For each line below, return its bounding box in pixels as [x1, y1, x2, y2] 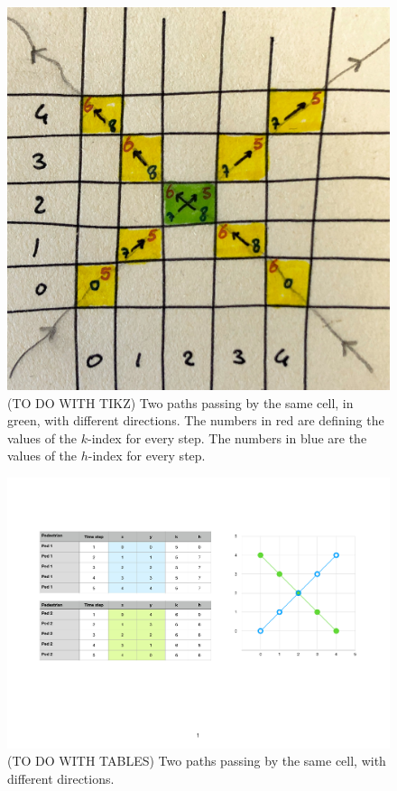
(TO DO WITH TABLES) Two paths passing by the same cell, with [7, 751, 386, 770]
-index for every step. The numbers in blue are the [88, 428, 367, 447]
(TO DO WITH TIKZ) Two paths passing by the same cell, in [7, 393, 354, 412]
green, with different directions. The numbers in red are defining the [7, 411, 384, 430]
